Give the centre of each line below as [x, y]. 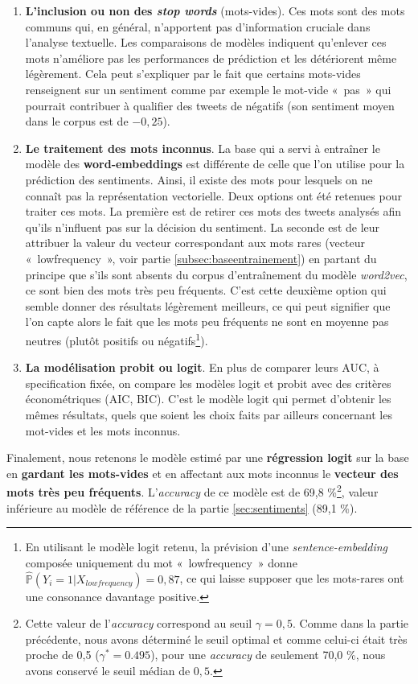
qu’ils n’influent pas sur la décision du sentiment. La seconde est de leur [203, 227]
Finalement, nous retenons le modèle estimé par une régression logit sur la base [208, 457]
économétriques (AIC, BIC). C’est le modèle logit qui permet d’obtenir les [208, 399]
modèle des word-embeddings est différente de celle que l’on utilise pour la [215, 164]
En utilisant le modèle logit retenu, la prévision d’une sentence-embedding [207, 547]
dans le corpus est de [77, 121]
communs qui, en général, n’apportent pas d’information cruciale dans [198, 26]
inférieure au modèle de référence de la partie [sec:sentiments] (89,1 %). [182, 507]
